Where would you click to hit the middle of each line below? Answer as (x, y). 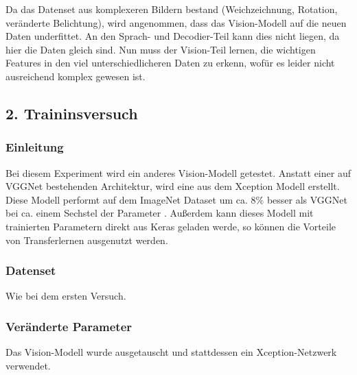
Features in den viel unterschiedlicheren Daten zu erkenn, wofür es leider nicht (170, 63)
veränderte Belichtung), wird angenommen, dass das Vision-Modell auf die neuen (176, 22)
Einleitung (35, 147)
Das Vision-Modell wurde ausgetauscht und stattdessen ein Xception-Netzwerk (171, 352)
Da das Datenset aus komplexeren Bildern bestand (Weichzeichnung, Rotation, (172, 9)
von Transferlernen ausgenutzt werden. (87, 240)
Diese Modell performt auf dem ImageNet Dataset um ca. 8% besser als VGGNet (177, 199)
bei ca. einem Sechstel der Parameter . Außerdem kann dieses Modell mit (160, 213)
